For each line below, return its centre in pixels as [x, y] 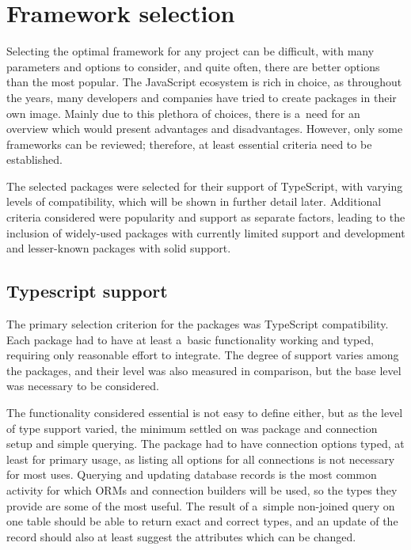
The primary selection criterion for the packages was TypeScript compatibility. [198, 324]
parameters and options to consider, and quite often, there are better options [193, 66]
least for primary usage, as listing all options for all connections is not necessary [201, 459]
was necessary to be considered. [83, 386]
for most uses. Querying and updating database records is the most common [192, 474]
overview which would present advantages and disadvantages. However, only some [205, 129]
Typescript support [87, 291]
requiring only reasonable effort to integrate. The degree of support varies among [203, 355]
